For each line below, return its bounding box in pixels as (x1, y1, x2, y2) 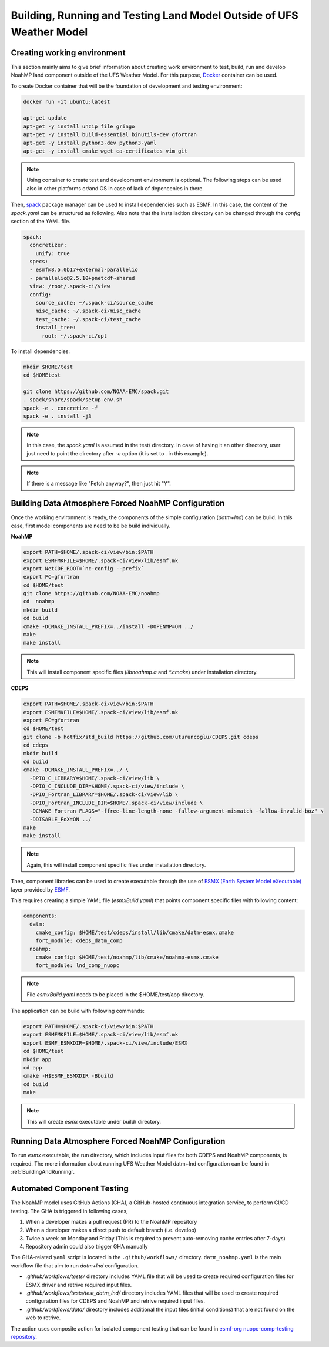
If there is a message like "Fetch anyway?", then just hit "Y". (26, 480, 172, 487)
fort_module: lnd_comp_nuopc (35, 962, 120, 969)
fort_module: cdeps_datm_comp (35, 937, 123, 944)
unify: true (35, 250, 70, 256)
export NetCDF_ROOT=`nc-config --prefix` (23, 565, 145, 572)
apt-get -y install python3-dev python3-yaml (23, 139, 157, 146)
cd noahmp (23, 598, 55, 605)
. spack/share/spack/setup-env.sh (23, 397, 123, 403)
